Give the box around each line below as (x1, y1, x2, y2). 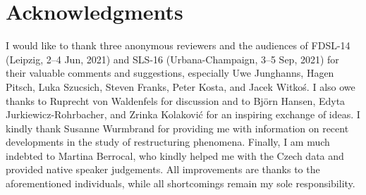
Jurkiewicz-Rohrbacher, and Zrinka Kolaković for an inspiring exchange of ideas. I (6, 107, 360, 122)
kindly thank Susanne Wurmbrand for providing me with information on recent (6, 120, 349, 135)
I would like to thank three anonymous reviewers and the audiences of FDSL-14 (6, 38, 350, 53)
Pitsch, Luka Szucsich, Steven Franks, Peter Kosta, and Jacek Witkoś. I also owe (6, 79, 355, 94)
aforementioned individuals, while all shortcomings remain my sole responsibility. (6, 176, 355, 191)
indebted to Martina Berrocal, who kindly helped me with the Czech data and (6, 148, 344, 163)
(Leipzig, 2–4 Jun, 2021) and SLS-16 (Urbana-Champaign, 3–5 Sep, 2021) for (6, 51, 339, 66)
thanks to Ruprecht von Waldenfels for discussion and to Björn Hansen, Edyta (6, 93, 346, 108)
